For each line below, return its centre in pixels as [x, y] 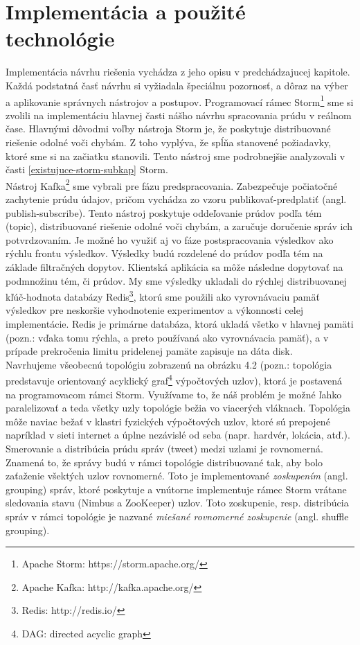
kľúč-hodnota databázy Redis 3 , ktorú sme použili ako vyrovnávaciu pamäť [163, 295]
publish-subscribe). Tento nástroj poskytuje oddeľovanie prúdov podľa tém [164, 212]
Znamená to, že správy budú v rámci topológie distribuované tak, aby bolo [164, 462]
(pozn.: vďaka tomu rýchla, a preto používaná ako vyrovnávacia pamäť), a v [167, 337]
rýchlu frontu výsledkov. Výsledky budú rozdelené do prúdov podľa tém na [164, 253]
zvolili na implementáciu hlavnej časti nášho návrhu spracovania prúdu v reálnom [179, 115]
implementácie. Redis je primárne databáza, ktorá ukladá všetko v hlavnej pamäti [180, 323]
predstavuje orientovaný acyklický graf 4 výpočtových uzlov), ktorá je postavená [174, 379]
